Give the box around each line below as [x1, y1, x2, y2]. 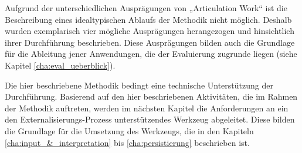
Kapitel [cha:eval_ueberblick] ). [5, 59, 116, 71]
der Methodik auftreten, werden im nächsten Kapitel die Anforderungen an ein [5, 101, 289, 114]
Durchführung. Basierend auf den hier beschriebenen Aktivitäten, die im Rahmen [5, 90, 298, 103]
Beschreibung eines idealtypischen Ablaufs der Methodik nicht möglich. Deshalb [5, 13, 292, 25]
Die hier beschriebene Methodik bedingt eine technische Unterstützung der [5, 79, 273, 91]
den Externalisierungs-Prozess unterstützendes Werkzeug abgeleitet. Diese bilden [5, 113, 295, 125]
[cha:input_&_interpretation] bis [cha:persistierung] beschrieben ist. [5, 136, 250, 148]
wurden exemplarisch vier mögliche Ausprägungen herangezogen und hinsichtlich [5, 25, 294, 37]
